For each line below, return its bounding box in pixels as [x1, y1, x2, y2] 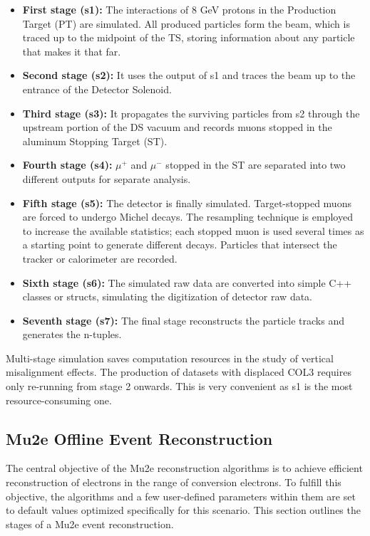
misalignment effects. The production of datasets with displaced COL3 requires [6, 364, 351, 379]
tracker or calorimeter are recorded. [22, 251, 178, 266]
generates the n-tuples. [22, 327, 122, 342]
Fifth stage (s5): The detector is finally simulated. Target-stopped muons [22, 195, 351, 210]
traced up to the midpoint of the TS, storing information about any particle [22, 30, 355, 45]
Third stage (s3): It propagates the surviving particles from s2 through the [22, 105, 360, 120]
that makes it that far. [22, 43, 121, 58]
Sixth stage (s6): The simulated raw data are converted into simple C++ [22, 275, 352, 290]
